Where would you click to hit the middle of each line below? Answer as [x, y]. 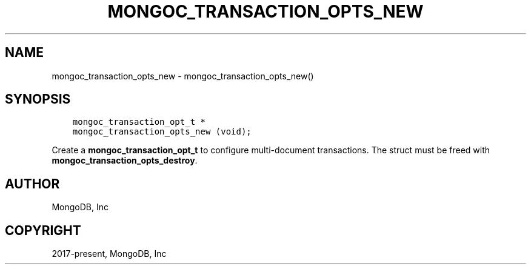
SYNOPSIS [38, 99]
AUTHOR [32, 184]
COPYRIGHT [43, 230]
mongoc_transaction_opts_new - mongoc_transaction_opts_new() [183, 76]
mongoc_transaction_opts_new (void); [162, 132]
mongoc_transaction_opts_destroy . [125, 161]
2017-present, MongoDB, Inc [109, 254]
